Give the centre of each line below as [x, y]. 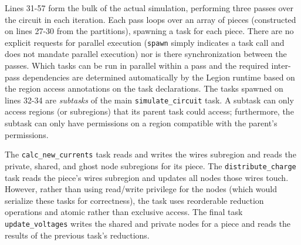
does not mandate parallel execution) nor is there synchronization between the [146, 54]
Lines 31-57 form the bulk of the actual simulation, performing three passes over [149, 8]
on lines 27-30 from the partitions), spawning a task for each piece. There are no [149, 31]
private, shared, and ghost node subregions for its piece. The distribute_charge [150, 165]
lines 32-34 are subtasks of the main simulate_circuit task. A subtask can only [149, 100]
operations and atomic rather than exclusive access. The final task [124, 212]
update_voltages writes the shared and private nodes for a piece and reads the [148, 223]
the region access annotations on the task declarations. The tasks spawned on [144, 88]
